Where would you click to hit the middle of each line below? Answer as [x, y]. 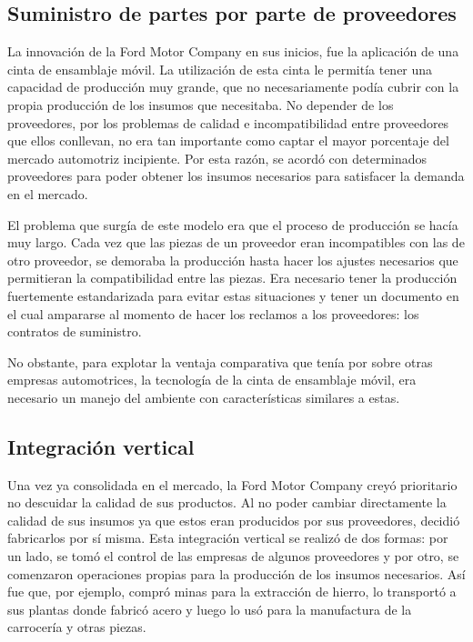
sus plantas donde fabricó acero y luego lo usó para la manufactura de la [210, 609]
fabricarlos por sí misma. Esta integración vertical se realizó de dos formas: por [228, 538]
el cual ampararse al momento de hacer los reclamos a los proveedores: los [213, 313]
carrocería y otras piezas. [77, 627]
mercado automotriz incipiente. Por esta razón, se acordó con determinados [217, 158]
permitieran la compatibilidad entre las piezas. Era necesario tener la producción [232, 278]
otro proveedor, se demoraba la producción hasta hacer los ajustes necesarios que [233, 260]
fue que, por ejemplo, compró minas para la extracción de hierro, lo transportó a [232, 592]
